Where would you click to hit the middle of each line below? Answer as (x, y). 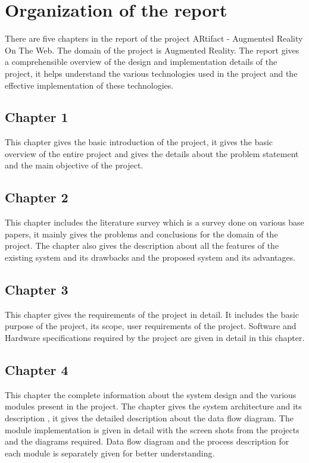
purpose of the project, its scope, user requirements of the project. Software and (151, 326)
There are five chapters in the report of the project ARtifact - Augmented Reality (154, 38)
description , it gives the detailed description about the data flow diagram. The (149, 418)
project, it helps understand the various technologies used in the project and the (151, 73)
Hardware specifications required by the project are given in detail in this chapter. (155, 338)
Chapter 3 (37, 290)
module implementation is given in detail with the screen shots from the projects (152, 429)
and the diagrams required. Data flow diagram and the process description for (147, 441)
